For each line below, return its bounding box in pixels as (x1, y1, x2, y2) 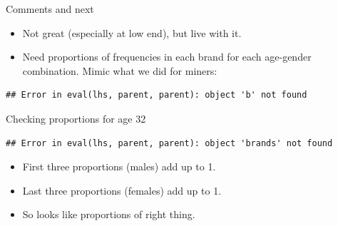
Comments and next (6, 1, 94, 16)
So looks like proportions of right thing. (22, 207, 195, 222)
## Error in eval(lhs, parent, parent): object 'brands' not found (6, 138, 333, 148)
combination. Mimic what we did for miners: (22, 63, 217, 78)
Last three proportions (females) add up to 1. (22, 183, 222, 197)
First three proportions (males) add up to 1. (22, 159, 216, 174)
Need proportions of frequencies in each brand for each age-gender (22, 49, 312, 64)
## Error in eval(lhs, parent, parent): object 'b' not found (6, 90, 307, 101)
